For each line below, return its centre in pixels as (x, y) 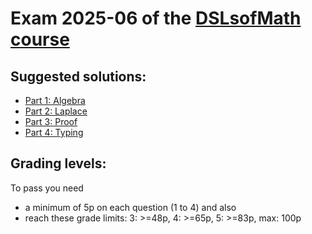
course (40, 39)
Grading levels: (58, 163)
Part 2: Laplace (56, 111)
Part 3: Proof (51, 121)
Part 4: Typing (54, 132)
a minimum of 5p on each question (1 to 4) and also (130, 207)
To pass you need (47, 188)
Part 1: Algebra (55, 100)
